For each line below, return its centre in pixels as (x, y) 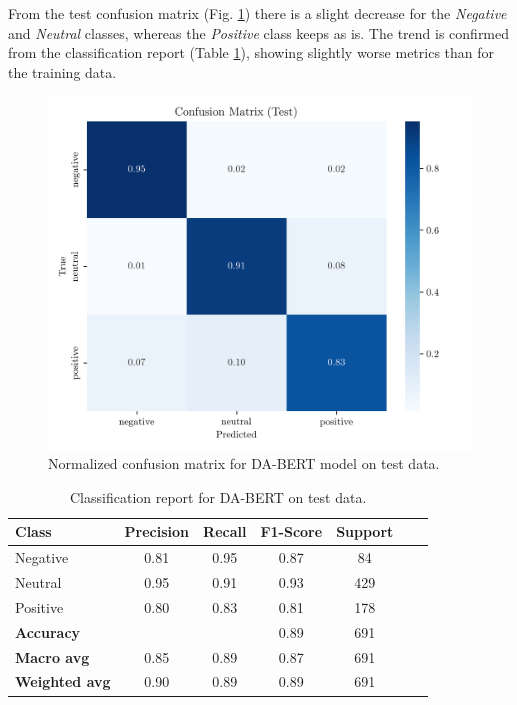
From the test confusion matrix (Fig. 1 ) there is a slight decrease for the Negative (257, 13)
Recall (225, 531)
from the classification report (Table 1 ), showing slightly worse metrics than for (251, 52)
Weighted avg (63, 681)
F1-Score (291, 531)
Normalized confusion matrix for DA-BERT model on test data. (244, 463)
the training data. (62, 71)
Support (365, 531)
